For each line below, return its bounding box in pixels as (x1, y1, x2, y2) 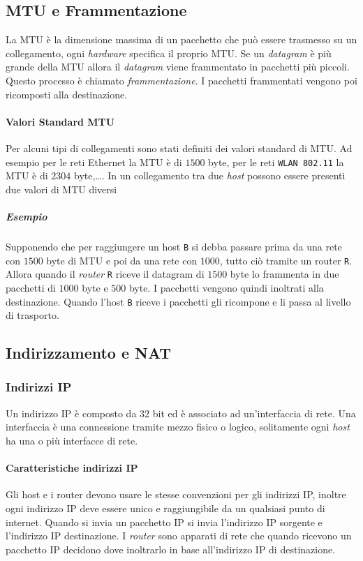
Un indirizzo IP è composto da (6, 405, 137, 420)
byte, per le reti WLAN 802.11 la (208, 154, 344, 169)
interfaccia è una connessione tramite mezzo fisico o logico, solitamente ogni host (6, 419, 350, 434)
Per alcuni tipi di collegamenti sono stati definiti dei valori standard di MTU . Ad (6, 140, 353, 155)
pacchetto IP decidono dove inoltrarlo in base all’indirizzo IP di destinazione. (6, 541, 336, 556)
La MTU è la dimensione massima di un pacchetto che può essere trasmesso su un (6, 32, 357, 47)
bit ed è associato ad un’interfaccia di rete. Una (152, 405, 356, 420)
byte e (82, 280, 108, 294)
